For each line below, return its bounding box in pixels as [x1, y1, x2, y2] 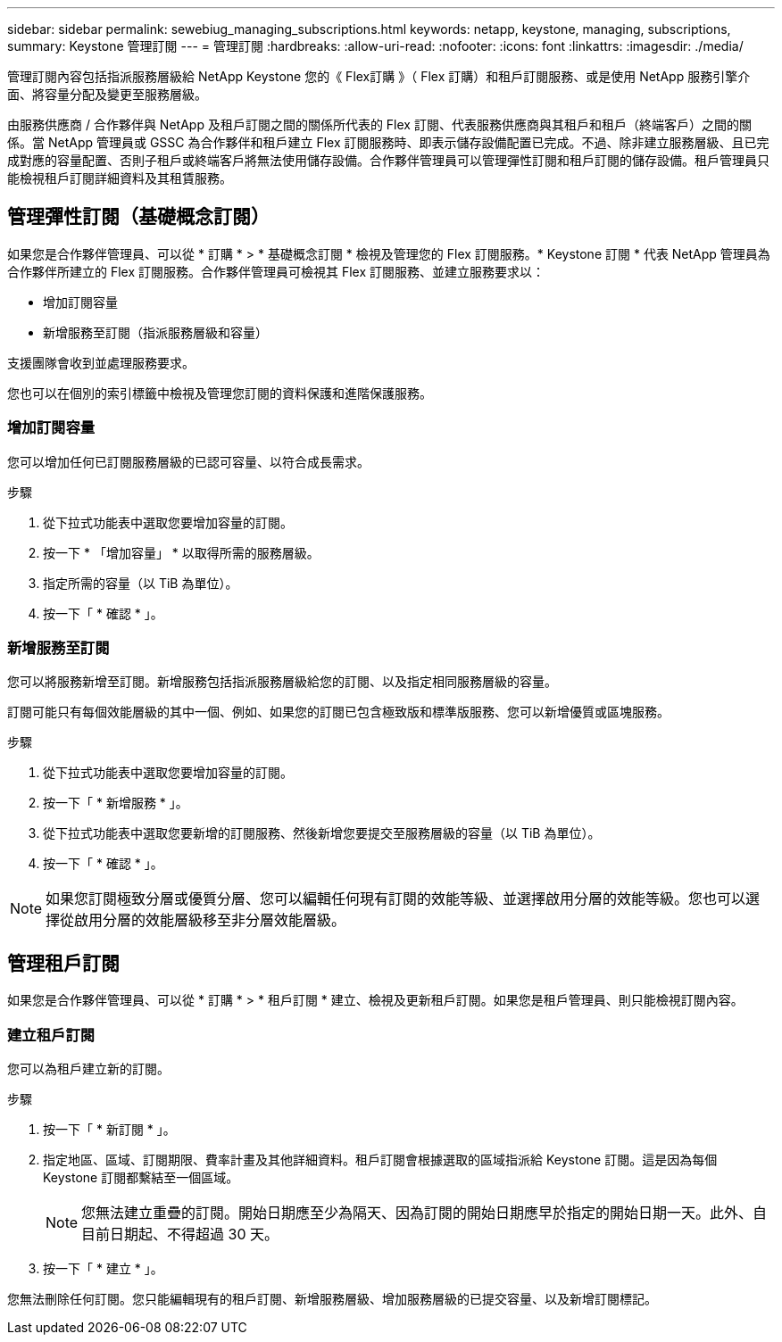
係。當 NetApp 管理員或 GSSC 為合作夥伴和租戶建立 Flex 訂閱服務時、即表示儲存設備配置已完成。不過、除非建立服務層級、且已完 [7, 135, 770, 150]
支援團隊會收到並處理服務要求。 [7, 354, 195, 370]
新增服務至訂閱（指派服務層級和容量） [43, 324, 268, 340]
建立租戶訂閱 [7, 1025, 96, 1044]
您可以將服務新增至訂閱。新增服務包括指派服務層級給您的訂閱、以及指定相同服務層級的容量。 [7, 674, 557, 690]
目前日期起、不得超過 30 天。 [81, 1224, 279, 1243]
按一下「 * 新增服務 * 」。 [43, 795, 188, 811]
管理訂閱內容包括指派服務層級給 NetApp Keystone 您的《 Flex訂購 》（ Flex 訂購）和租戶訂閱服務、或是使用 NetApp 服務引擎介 [7, 69, 751, 84]
